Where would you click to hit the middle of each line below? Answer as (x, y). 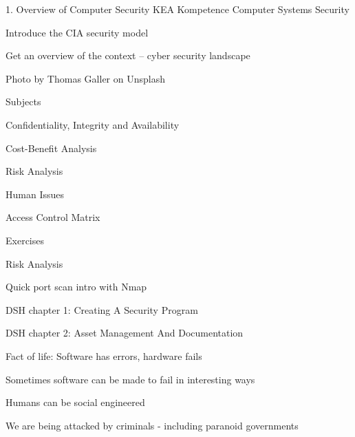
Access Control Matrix (53, 217)
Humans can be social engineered (75, 402)
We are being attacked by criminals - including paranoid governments (152, 425)
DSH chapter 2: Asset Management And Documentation (125, 333)
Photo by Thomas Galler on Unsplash (85, 78)
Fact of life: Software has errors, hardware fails (104, 355)
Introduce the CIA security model (77, 32)
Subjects (23, 102)
